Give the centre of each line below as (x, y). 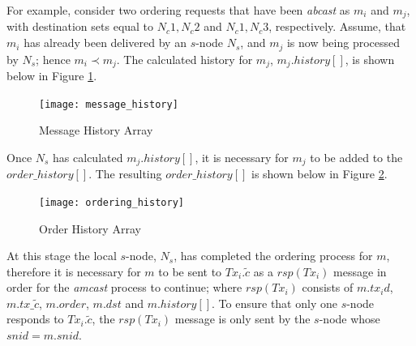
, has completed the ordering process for (273, 256)
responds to (35, 319)
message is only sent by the (242, 319)
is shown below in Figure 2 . (319, 174)
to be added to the (356, 157)
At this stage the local (62, 256)
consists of (328, 287)
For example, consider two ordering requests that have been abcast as (178, 10)
